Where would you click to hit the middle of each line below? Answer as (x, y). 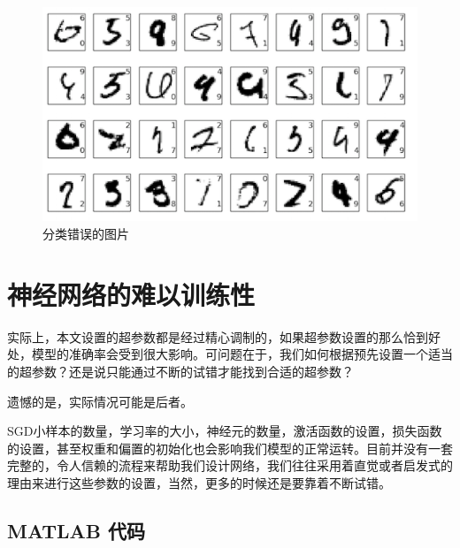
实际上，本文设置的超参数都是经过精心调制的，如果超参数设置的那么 (205, 336)
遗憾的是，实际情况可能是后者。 (100, 401)
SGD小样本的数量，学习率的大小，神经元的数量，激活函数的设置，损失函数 (225, 431)
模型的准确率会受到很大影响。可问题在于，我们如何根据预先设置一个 (230, 354)
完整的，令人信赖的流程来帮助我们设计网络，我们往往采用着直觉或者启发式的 (230, 465)
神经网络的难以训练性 (131, 294)
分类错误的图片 (86, 234)
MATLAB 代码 (76, 530)
